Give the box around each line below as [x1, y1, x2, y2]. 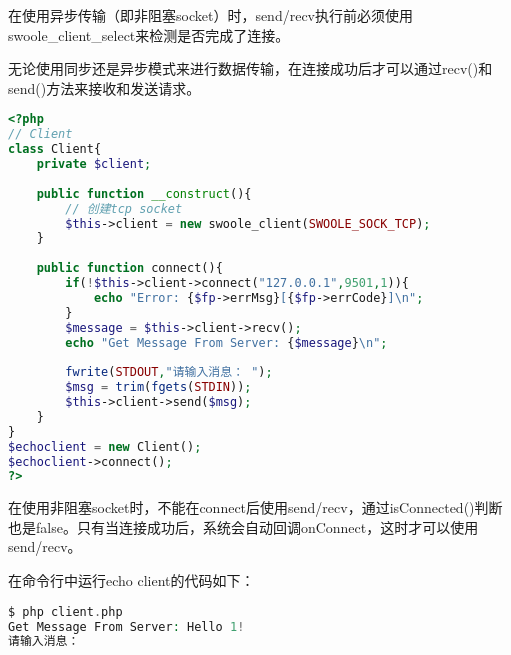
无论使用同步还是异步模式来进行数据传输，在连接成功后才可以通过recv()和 [8, 58, 493, 79]
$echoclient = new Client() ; [8, 439, 202, 454]
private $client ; [36, 157, 152, 171]
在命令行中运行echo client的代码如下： [8, 570, 255, 591]
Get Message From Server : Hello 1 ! [8, 619, 245, 634]
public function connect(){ [36, 261, 223, 276]
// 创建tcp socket [65, 201, 183, 216]
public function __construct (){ [36, 186, 252, 201]
